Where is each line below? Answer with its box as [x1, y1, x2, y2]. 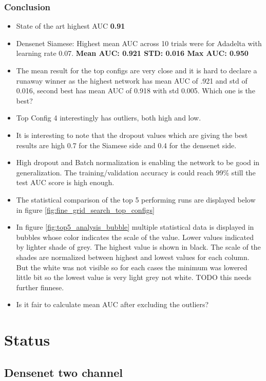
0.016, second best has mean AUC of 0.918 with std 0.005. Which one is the [16, 85, 255, 96]
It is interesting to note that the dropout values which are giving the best [16, 129, 248, 140]
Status [4, 329, 50, 350]
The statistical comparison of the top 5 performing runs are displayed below [16, 194, 256, 205]
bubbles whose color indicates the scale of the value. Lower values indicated [16, 231, 254, 242]
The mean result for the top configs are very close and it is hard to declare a [16, 65, 257, 75]
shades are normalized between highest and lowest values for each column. [16, 251, 250, 262]
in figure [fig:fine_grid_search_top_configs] [16, 204, 155, 215]
